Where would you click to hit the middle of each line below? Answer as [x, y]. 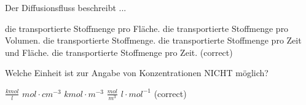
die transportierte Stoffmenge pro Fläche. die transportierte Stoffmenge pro [147, 28]
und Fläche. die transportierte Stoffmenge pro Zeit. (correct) [119, 52]
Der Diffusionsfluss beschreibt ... [66, 7]
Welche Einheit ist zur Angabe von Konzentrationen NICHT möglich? [137, 73]
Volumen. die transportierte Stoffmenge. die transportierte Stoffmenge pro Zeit [153, 40]
